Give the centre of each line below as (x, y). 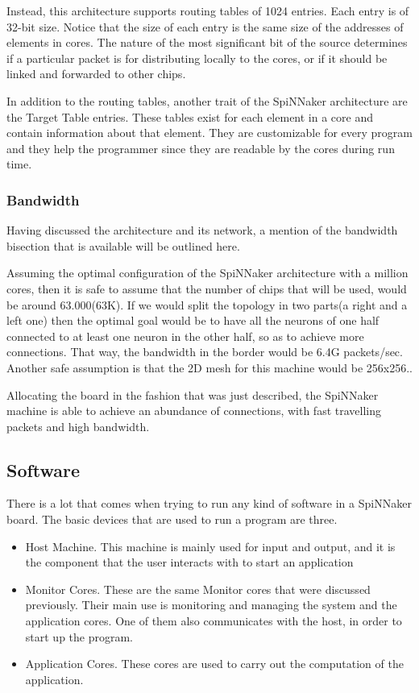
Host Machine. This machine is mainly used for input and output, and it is (210, 546)
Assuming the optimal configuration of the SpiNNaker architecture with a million (207, 273)
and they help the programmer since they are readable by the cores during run (201, 148)
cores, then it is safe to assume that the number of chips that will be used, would (207, 288)
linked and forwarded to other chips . (96, 74)
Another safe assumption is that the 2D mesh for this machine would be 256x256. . (209, 367)
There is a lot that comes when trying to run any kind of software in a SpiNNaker (209, 503)
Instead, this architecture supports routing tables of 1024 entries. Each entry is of (208, 10)
